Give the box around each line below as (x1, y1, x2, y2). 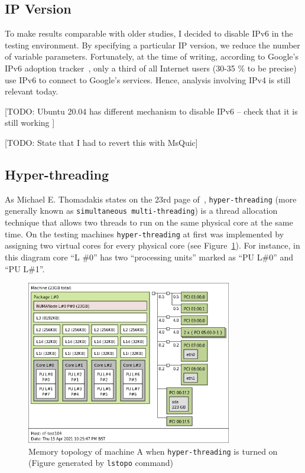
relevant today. (5, 85, 59, 97)
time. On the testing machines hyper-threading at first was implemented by (5, 227, 284, 240)
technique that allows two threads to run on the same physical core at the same (5, 216, 293, 229)
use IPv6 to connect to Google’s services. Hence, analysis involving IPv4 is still (5, 73, 291, 86)
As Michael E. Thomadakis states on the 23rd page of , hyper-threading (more (5, 193, 297, 205)
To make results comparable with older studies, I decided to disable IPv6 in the (5, 27, 293, 40)
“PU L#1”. (5, 262, 45, 275)
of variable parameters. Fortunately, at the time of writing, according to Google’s (5, 50, 298, 63)
